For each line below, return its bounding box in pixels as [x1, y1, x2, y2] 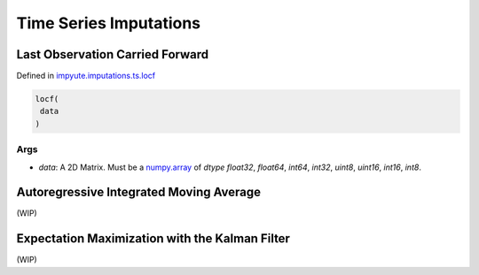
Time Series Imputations [16, 13, 201, 33]
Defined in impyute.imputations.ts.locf [16, 71, 156, 81]
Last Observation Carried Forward [16, 47, 209, 62]
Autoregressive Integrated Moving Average [16, 185, 262, 200]
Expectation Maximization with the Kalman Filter [16, 231, 290, 247]
